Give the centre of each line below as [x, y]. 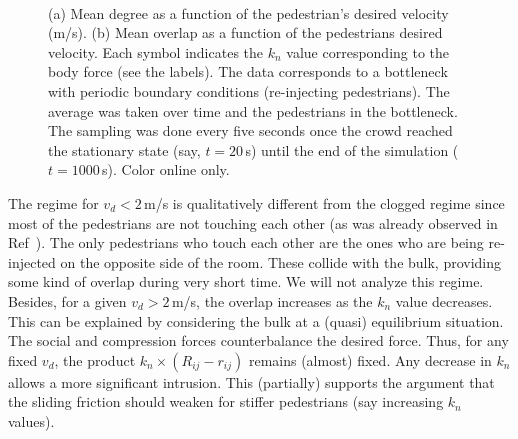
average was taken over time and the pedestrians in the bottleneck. [253, 110]
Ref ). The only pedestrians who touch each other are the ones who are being [246, 242]
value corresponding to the [368, 51]
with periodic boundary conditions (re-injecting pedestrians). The [249, 90]
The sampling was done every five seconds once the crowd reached [250, 130]
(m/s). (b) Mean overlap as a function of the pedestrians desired [245, 32]
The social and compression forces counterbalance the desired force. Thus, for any [258, 340]
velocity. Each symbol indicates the [156, 51]
